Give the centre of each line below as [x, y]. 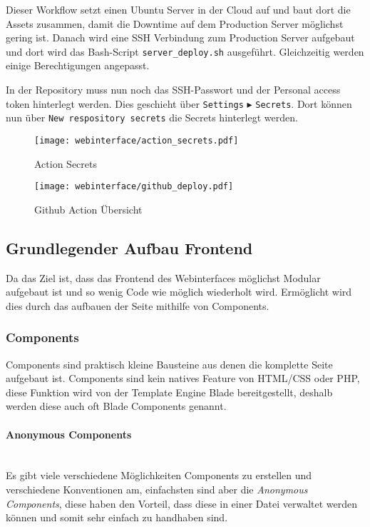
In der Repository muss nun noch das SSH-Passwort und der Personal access [173, 90]
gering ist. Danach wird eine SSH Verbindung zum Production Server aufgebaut [180, 37]
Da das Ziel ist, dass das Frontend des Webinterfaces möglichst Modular [163, 277]
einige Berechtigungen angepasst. [78, 65]
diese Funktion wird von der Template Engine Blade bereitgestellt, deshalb [169, 392]
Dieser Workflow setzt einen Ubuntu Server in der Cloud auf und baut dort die [178, 9]
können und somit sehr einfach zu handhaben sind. [117, 517]
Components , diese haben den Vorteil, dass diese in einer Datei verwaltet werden [182, 503]
